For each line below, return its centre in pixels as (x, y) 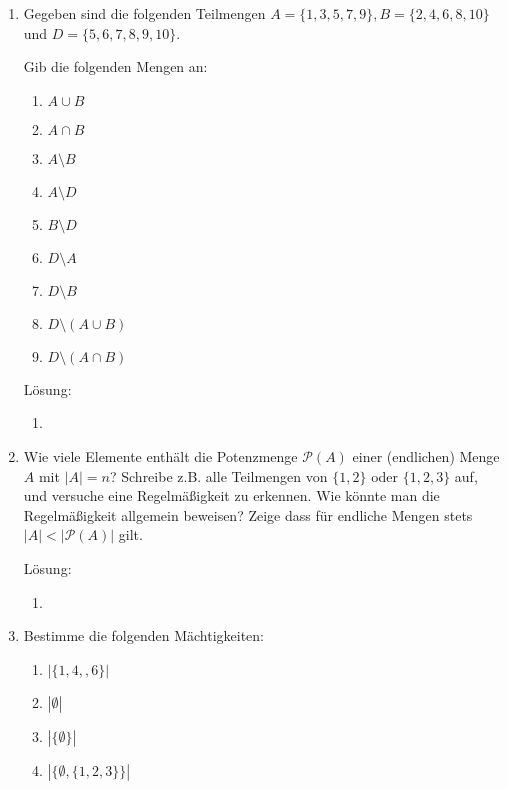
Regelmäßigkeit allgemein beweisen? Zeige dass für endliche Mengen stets (248, 514)
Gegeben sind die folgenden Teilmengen (144, 13)
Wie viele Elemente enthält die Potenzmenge (160, 455)
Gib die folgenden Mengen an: (115, 66)
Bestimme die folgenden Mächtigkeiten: (143, 635)
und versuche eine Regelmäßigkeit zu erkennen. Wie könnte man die (231, 495)
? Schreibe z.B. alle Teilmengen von (218, 475)
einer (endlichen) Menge (426, 455)
